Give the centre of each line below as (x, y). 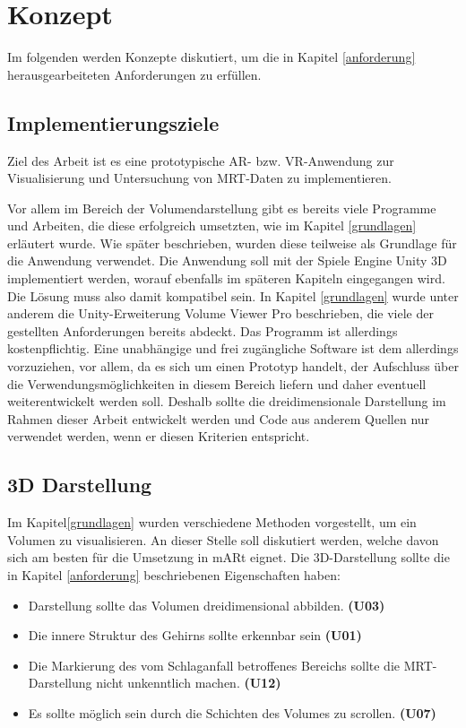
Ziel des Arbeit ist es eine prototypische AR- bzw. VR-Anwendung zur (201, 160)
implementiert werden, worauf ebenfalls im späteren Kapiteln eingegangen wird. (226, 278)
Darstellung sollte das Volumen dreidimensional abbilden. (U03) (207, 605)
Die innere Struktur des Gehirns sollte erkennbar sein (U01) (195, 635)
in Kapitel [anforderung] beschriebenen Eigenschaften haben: (174, 575)
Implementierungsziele (113, 122)
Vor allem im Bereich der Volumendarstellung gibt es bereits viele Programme (222, 208)
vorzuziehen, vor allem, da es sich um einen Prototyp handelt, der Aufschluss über (233, 366)
